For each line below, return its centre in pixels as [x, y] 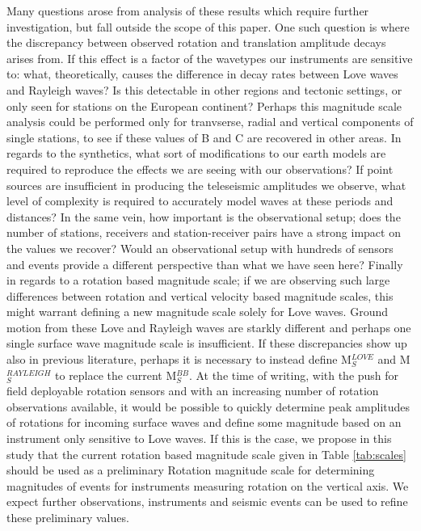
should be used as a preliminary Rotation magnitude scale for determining [191, 470]
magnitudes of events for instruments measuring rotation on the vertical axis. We [208, 485]
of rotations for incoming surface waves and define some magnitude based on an [204, 422]
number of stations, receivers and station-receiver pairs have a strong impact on [204, 232]
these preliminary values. [68, 517]
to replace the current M [116, 375]
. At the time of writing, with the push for [294, 375]
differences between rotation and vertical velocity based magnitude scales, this [200, 295]
